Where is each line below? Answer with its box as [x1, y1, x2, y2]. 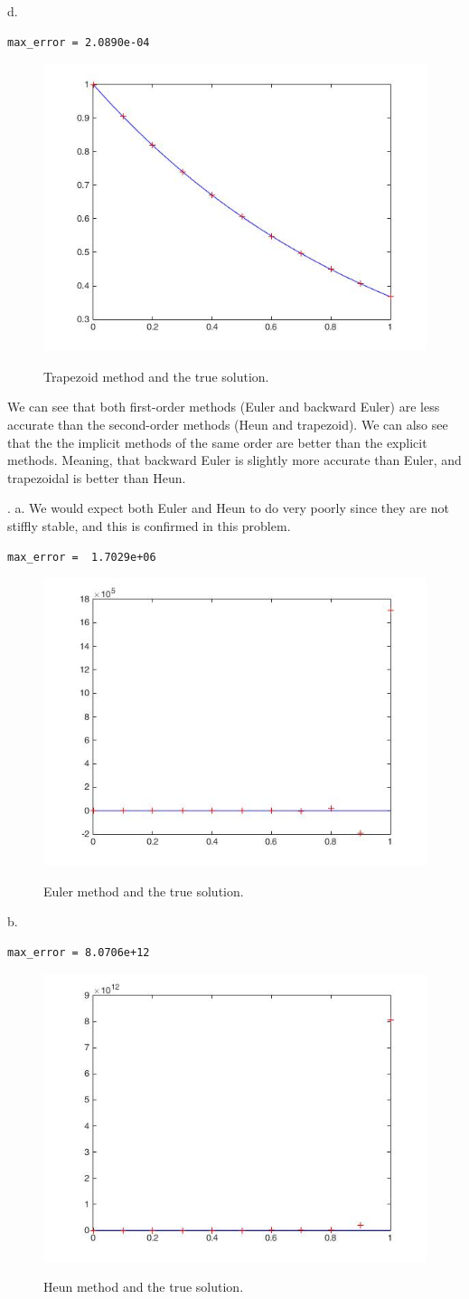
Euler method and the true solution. [43, 881, 244, 900]
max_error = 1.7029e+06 [7, 550, 156, 564]
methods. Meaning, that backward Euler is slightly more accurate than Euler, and [7, 450, 462, 469]
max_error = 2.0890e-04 [7, 35, 150, 49]
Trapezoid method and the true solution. [43, 366, 269, 385]
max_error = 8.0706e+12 [7, 945, 150, 959]
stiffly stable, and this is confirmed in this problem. [7, 516, 291, 535]
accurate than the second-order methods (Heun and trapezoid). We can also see [7, 414, 448, 433]
